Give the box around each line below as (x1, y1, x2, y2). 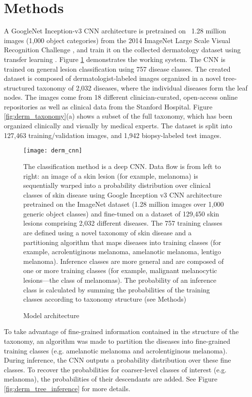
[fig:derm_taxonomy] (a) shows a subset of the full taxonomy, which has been (4, 111, 233, 121)
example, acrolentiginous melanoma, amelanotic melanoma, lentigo (23, 246, 221, 257)
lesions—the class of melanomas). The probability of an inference (23, 275, 217, 285)
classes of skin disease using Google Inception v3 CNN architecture (23, 189, 222, 199)
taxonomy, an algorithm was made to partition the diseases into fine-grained (4, 336, 231, 346)
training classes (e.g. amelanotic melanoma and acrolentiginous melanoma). (4, 345, 228, 355)
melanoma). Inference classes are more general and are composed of (23, 256, 224, 266)
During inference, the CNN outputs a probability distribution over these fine (4, 355, 231, 365)
